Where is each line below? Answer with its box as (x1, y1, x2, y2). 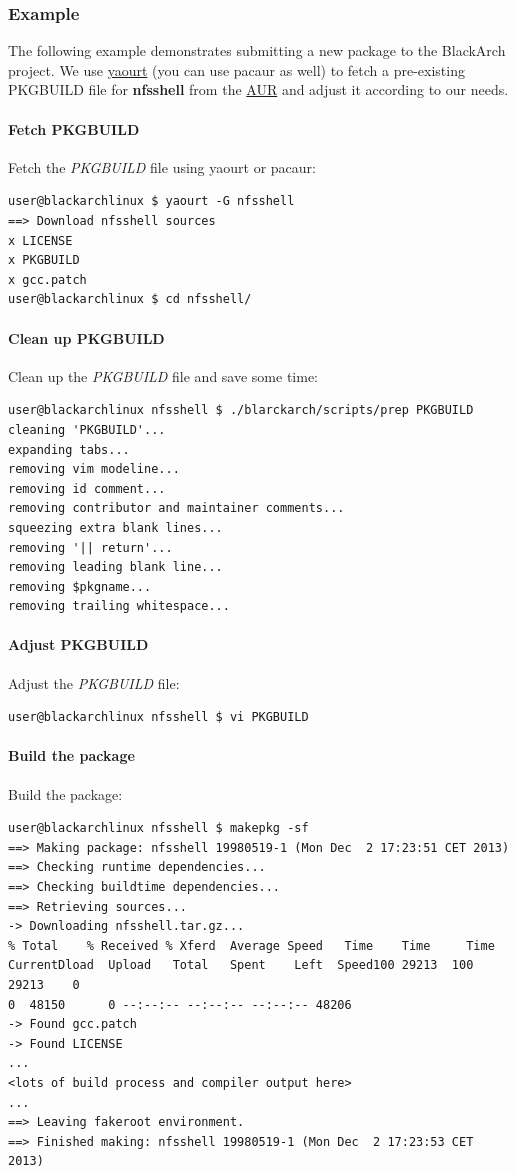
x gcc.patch (8, 272, 87, 287)
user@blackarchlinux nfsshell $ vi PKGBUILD (8, 710, 309, 725)
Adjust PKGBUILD (8, 634, 149, 655)
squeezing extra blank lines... (8, 520, 223, 535)
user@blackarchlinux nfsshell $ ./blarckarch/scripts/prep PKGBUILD (8, 403, 474, 418)
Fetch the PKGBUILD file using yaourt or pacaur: (8, 156, 316, 177)
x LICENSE (8, 233, 73, 248)
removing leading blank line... (8, 560, 223, 575)
